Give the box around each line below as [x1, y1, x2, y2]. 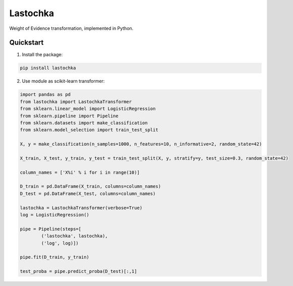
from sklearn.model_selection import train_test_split [20, 127, 158, 133]
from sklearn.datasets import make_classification [20, 120, 148, 126]
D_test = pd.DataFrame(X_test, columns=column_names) [20, 190, 156, 197]
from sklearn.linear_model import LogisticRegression [20, 106, 156, 112]
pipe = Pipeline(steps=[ [20, 226, 82, 232]
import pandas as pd [20, 91, 71, 98]
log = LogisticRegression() [20, 212, 89, 218]
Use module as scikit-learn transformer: [22, 78, 105, 84]
